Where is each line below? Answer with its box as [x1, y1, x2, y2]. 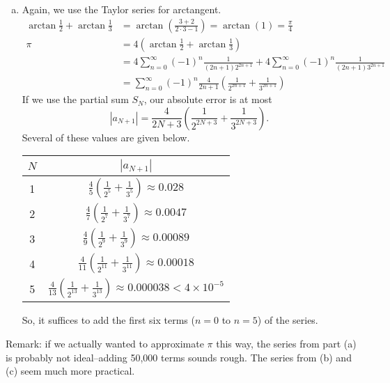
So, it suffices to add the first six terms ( [22, 313, 195, 327]
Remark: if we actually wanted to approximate [6, 336, 204, 350]
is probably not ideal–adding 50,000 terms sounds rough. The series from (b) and [6, 350, 352, 364]
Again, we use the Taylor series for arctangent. [22, 2, 221, 16]
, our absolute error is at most [143, 92, 272, 107]
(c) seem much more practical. [6, 364, 135, 378]
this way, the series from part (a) [216, 336, 357, 350]
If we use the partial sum [22, 92, 129, 107]
